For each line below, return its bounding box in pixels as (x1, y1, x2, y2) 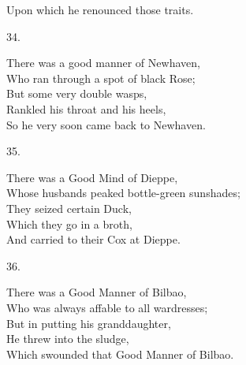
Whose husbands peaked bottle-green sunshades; (6, 184, 240, 201)
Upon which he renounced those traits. (6, 2, 194, 17)
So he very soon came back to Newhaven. (6, 116, 206, 132)
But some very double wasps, (6, 85, 147, 102)
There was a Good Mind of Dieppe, (6, 169, 178, 185)
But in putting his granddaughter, (6, 315, 171, 331)
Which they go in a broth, (6, 215, 132, 232)
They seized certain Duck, (6, 199, 132, 216)
